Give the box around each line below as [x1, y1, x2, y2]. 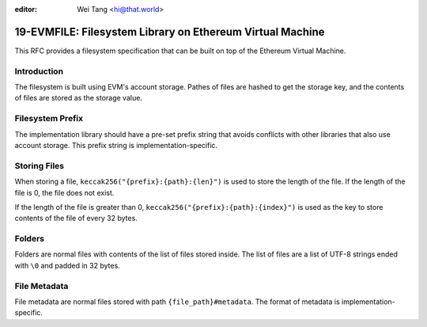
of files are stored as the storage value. [14, 93, 142, 103]
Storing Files [14, 160, 65, 171]
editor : [14, 5, 37, 13]
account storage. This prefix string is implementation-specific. [14, 140, 217, 150]
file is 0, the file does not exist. [14, 188, 115, 197]
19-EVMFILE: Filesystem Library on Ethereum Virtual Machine [14, 25, 325, 39]
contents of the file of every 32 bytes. [14, 214, 138, 223]
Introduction [14, 66, 63, 77]
